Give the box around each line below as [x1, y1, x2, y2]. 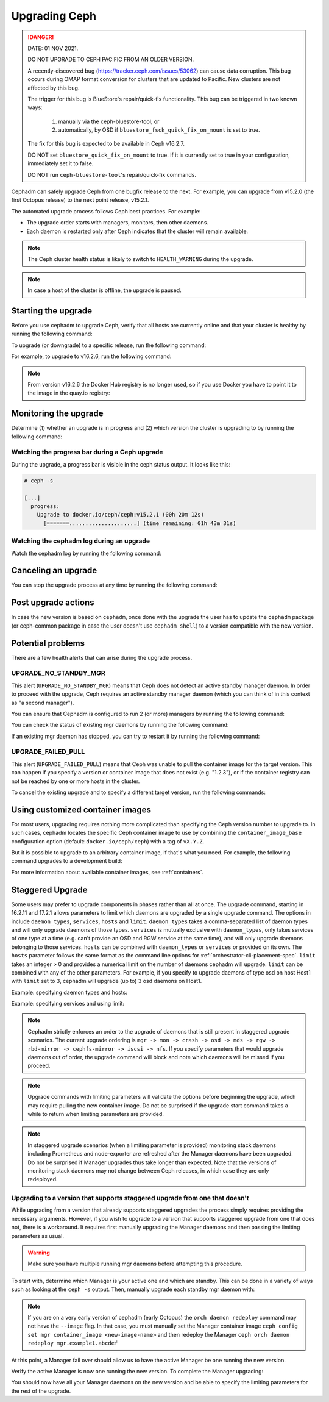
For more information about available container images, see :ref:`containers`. [11, 868, 204, 876]
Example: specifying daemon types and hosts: [11, 989, 127, 996]
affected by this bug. [27, 84, 80, 91]
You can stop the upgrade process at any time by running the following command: [11, 581, 218, 588]
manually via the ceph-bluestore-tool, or [58, 118, 160, 125]
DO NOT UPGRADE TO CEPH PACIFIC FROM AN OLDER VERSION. [27, 55, 194, 63]
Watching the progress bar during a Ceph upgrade [11, 448, 163, 457]
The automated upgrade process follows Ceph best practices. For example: [11, 207, 201, 215]
